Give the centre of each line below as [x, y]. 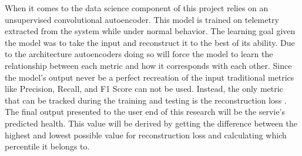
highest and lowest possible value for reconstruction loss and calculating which [146, 135]
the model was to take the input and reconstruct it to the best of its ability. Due [150, 42]
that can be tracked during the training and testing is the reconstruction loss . [146, 100]
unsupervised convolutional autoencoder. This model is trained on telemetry [142, 19]
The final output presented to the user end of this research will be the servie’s [145, 112]
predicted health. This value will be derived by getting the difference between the [151, 123]
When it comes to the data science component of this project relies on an [137, 8]
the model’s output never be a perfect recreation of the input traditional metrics [150, 77]
